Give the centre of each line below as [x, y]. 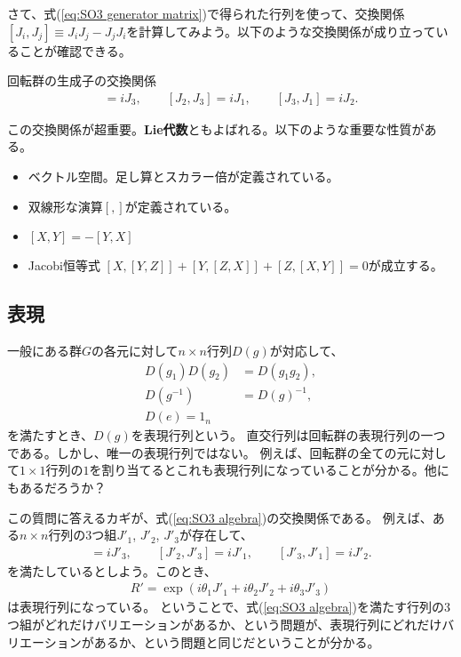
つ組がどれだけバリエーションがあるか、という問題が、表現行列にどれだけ [225, 624]
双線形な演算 [65, 206]
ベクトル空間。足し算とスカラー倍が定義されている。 [183, 176]
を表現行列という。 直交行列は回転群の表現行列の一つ [288, 435]
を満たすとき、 [51, 435]
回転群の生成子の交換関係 [82, 80]
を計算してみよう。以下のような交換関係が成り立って [281, 31]
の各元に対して [135, 350]
